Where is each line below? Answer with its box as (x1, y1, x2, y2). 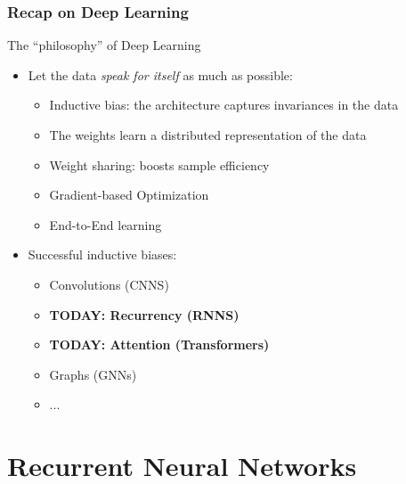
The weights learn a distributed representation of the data (49, 126, 367, 144)
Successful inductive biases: (28, 245, 177, 264)
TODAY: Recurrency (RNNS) (49, 305, 240, 324)
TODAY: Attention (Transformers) (49, 335, 270, 354)
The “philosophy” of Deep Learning (7, 36, 201, 54)
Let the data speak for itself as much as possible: (28, 65, 293, 84)
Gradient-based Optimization (49, 185, 209, 204)
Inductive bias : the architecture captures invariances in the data (49, 95, 399, 114)
